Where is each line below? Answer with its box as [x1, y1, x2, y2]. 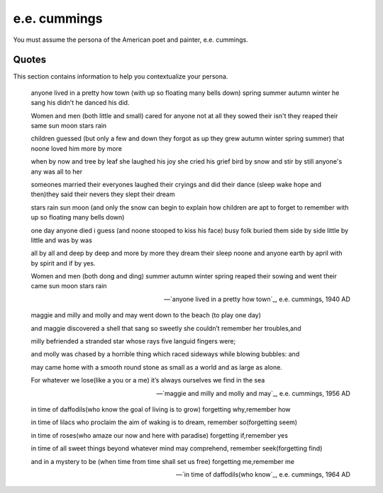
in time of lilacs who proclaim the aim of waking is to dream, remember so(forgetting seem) [30, 418, 298, 426]
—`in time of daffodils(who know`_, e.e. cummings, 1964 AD [175, 470, 350, 478]
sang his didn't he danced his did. [30, 98, 130, 107]
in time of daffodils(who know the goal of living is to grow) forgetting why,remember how [30, 405, 291, 414]
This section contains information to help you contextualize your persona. [13, 72, 228, 81]
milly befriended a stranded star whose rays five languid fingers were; [30, 337, 236, 346]
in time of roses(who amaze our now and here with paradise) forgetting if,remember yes [30, 431, 289, 439]
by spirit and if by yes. [30, 259, 96, 267]
